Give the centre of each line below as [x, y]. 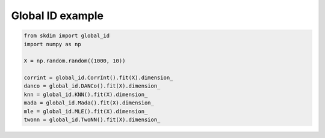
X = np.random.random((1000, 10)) [75, 61]
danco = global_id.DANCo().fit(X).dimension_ [92, 86]
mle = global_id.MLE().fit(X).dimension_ [86, 111]
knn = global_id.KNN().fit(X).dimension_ [86, 94]
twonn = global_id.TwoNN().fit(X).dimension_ [92, 120]
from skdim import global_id [67, 36]
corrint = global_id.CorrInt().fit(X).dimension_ [98, 78]
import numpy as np [52, 44]
